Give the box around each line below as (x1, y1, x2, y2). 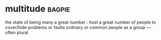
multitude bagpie (5, 3, 70, 14)
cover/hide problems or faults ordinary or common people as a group (5, 24, 145, 30)
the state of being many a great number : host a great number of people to (5, 19, 156, 25)
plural (16, 29, 29, 35)
